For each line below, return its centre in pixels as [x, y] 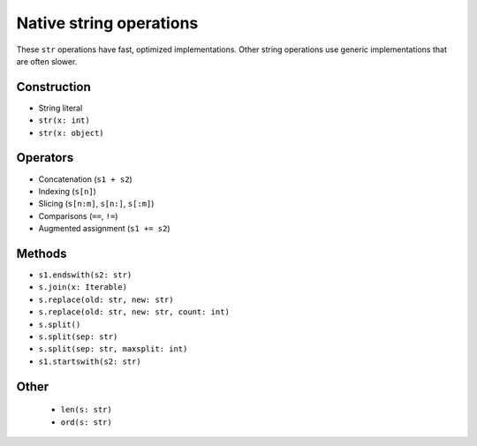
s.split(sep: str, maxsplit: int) [113, 349]
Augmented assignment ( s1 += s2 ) [105, 229]
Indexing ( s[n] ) [68, 191]
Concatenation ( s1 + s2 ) [85, 179]
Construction [54, 87]
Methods [42, 253]
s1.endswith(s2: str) [85, 275]
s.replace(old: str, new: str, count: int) [134, 312]
